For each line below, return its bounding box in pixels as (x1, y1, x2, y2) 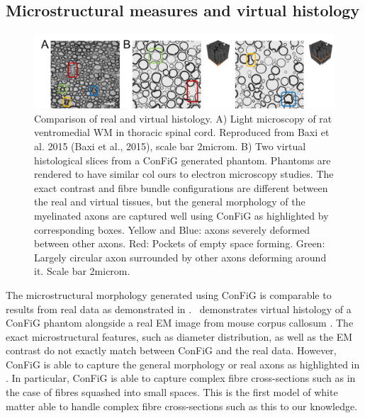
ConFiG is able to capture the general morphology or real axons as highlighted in (6, 356, 360, 371)
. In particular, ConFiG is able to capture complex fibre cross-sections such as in (6, 371, 356, 385)
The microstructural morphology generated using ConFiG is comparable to (6, 287, 332, 302)
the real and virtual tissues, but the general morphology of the (34, 194, 305, 209)
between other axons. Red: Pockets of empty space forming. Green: (34, 236, 325, 251)
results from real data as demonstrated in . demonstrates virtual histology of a (6, 301, 352, 316)
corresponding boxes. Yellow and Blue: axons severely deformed (34, 222, 310, 237)
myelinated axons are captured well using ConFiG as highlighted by (34, 208, 329, 222)
